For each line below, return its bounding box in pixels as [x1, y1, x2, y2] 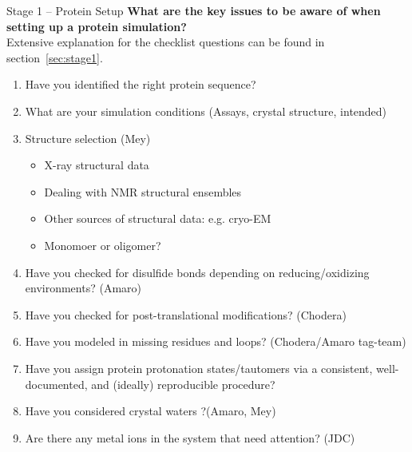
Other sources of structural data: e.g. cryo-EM [44, 210, 271, 227]
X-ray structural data [44, 157, 149, 173]
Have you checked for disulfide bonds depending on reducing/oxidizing [25, 264, 370, 280]
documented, [25, 375, 88, 392]
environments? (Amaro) [25, 280, 142, 296]
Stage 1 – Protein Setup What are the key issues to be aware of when [6, 2, 381, 18]
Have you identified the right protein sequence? [25, 76, 256, 93]
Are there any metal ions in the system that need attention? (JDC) [25, 429, 355, 446]
